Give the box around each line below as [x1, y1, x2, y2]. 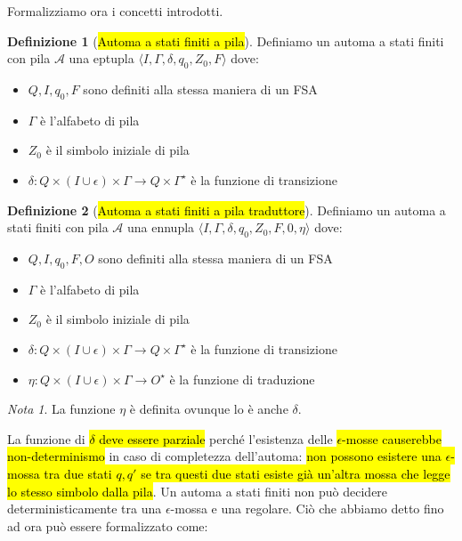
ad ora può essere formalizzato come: [7, 516, 208, 535]
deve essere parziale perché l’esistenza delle [99, 429, 333, 448]
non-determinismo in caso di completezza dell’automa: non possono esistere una [7, 447, 442, 465]
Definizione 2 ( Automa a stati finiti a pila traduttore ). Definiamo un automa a [7, 200, 446, 219]
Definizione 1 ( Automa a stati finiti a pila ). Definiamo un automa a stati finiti [7, 31, 444, 50]
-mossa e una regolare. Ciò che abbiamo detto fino [170, 499, 444, 518]
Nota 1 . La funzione [7, 400, 116, 418]
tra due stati [44, 464, 112, 482]
